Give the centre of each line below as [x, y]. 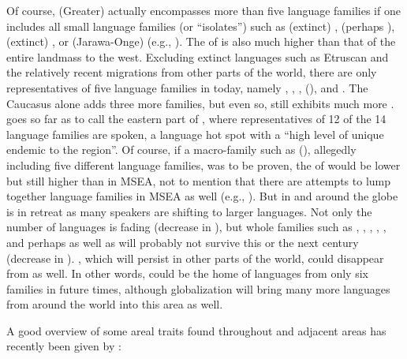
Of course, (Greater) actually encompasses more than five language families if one [203, 10]
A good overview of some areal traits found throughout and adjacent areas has [196, 330]
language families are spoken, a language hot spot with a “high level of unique [195, 134]
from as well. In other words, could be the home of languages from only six [187, 273]
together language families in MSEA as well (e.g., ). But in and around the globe [202, 196]
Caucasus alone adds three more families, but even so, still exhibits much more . [200, 103]
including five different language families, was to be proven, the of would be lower [203, 165]
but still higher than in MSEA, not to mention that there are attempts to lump [199, 180]
